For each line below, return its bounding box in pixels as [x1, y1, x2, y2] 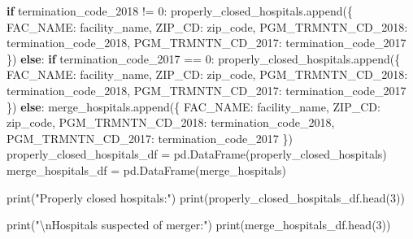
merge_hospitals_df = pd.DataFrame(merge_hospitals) [7, 161, 286, 178]
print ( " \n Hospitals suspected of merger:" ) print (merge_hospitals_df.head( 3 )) [7, 216, 391, 233]
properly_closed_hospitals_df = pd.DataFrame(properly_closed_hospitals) [7, 146, 387, 163]
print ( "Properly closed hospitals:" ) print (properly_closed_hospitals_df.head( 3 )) [7, 189, 405, 206]
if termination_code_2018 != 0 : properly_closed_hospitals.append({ [7, 2, 353, 19]
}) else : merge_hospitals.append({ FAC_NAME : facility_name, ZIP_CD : [7, 98, 380, 115]
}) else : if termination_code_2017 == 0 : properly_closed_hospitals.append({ [7, 50, 401, 67]
